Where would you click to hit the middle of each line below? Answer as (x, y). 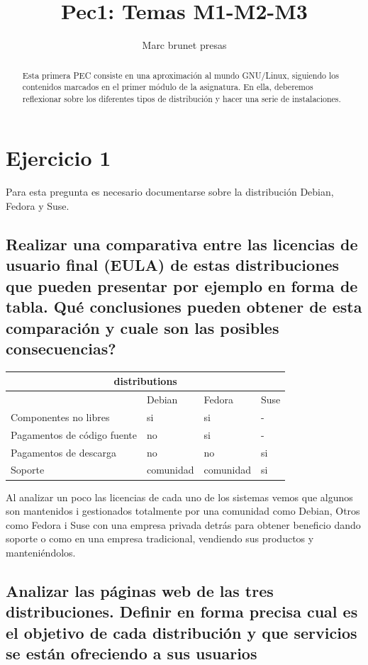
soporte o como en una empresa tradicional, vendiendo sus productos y (160, 538)
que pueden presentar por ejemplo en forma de (182, 285)
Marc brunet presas (184, 45)
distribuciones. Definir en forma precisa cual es (182, 611)
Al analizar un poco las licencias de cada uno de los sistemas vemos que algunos (179, 497)
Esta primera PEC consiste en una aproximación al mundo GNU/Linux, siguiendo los (180, 75)
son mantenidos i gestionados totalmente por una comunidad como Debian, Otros (183, 511)
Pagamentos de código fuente (74, 434)
